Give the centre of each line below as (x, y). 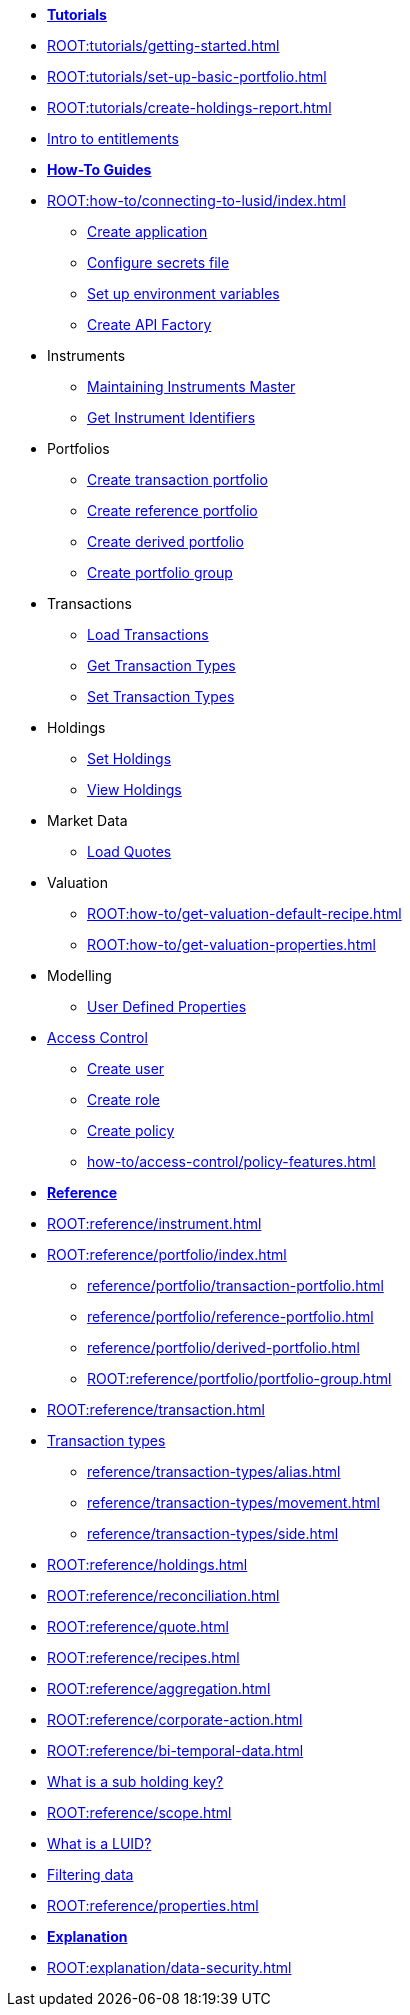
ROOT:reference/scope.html (139, 1812)
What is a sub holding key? (135, 1781)
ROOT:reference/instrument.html (154, 1223)
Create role (123, 1099)
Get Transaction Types (161, 665)
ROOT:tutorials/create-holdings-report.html (189, 107)
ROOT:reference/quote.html (138, 1626)
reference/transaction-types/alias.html (214, 1471)
